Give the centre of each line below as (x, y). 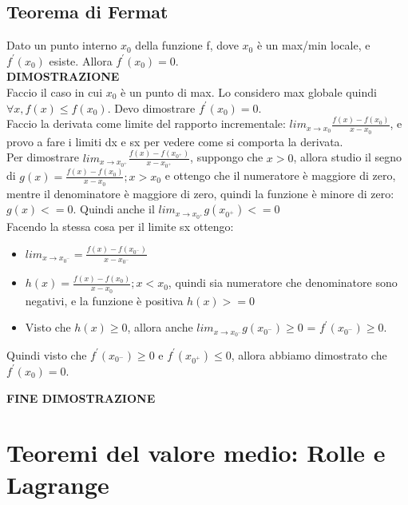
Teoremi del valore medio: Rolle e (196, 453)
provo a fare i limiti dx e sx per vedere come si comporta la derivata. (175, 141)
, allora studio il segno (348, 157)
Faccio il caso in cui (55, 91)
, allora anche (160, 327)
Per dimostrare (43, 157)
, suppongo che (227, 157)
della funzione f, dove (187, 45)
